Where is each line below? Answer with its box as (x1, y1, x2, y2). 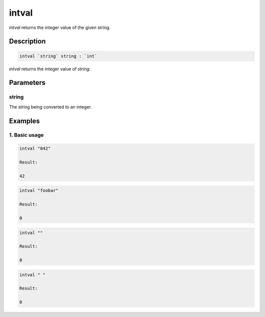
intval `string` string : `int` (19, 53, 98, 59)
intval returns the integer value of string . (9, 66, 91, 72)
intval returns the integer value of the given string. (9, 25, 110, 30)
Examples (9, 117, 40, 125)
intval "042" (19, 146, 51, 152)
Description (9, 37, 46, 46)
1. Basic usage (9, 132, 44, 138)
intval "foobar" (19, 188, 59, 193)
